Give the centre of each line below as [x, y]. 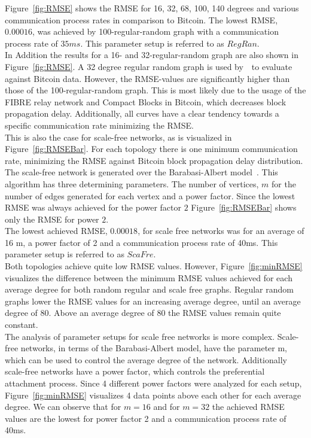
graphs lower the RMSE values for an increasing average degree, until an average [153, 301]
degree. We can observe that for [63, 407]
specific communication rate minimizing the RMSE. [99, 125]
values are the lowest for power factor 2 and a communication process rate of [146, 418]
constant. [22, 325]
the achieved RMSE [248, 407]
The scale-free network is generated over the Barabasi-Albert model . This [141, 172]
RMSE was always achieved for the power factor [93, 207]
